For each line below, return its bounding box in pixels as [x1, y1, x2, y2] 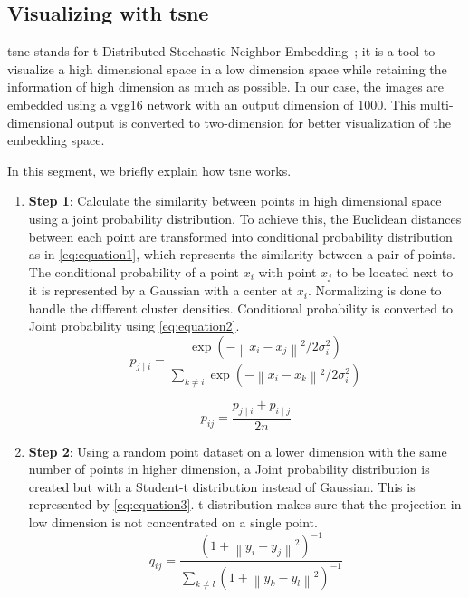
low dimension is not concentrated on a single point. [28, 513, 318, 532]
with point [258, 262, 317, 281]
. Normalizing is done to [308, 281, 442, 300]
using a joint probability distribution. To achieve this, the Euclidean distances [28, 208, 462, 227]
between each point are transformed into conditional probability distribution [28, 227, 453, 246]
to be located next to [336, 262, 454, 281]
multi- [419, 94, 454, 113]
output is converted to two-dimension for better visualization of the [77, 112, 452, 131]
